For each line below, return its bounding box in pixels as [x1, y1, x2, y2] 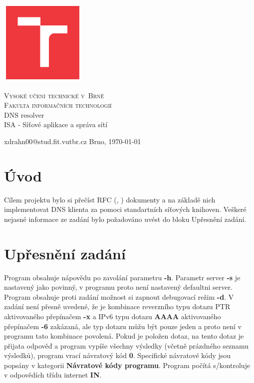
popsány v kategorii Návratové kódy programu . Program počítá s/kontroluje [4, 360, 251, 370]
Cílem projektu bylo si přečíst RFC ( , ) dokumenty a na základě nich [4, 194, 216, 204]
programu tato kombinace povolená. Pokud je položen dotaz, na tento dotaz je [4, 331, 244, 341]
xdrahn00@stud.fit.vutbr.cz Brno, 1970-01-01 [4, 136, 141, 146]
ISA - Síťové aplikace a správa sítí [4, 119, 108, 130]
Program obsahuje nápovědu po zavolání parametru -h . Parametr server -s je [4, 272, 241, 282]
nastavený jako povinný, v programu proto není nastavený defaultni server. [4, 282, 233, 292]
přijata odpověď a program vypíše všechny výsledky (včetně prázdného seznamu [4, 340, 249, 351]
